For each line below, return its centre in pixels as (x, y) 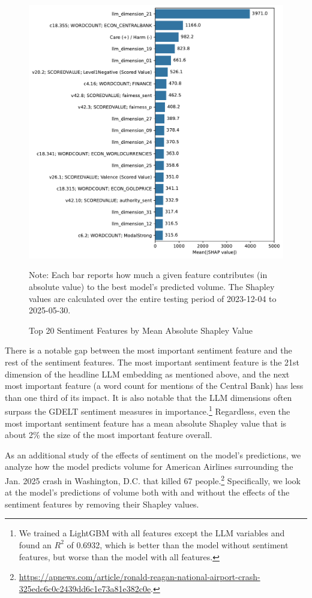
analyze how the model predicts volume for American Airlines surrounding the (149, 466)
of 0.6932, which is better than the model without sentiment (178, 544)
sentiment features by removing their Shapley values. (102, 504)
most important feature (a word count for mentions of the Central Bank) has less (154, 386)
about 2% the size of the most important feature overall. (109, 435)
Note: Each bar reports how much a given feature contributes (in (148, 275)
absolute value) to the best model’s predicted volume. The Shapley (152, 286)
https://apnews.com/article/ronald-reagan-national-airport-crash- (139, 577)
